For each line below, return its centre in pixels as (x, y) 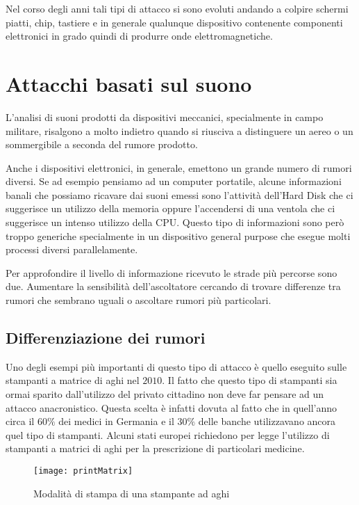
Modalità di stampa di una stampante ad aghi (132, 493)
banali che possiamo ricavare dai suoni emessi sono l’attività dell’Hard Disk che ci (179, 194)
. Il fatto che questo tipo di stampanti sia (250, 380)
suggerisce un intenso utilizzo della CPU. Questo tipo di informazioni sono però (175, 222)
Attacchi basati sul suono (129, 83)
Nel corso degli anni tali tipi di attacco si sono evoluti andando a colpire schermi (177, 8)
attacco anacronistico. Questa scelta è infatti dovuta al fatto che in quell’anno (172, 407)
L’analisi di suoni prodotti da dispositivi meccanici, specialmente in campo (165, 117)
